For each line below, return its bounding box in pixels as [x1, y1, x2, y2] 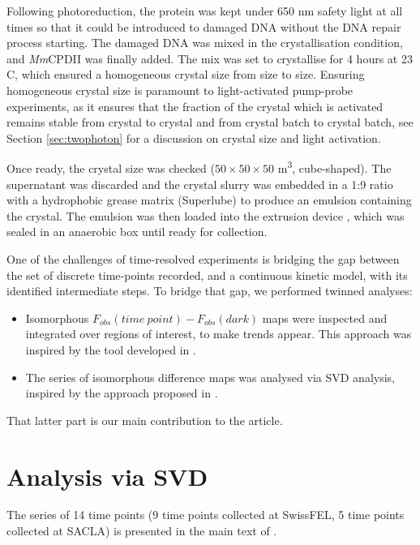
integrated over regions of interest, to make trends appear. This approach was [25, 325, 412, 342]
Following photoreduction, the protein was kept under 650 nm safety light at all [6, 2, 403, 19]
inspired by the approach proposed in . [25, 384, 218, 401]
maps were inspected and [262, 309, 388, 326]
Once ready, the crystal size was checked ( [6, 160, 215, 176]
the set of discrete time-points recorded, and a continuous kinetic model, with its [6, 266, 408, 283]
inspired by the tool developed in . [25, 341, 196, 358]
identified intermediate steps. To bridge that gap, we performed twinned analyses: [6, 282, 413, 299]
